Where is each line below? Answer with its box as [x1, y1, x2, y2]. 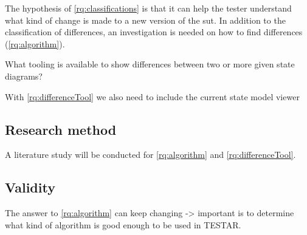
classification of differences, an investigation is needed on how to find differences [5, 26, 303, 38]
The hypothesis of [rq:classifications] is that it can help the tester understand [5, 2, 292, 14]
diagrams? [5, 69, 43, 82]
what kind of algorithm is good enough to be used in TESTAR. [5, 218, 241, 231]
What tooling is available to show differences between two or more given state [5, 58, 295, 70]
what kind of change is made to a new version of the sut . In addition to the [5, 13, 286, 26]
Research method [5, 120, 117, 138]
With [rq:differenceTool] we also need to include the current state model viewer [5, 90, 300, 103]
